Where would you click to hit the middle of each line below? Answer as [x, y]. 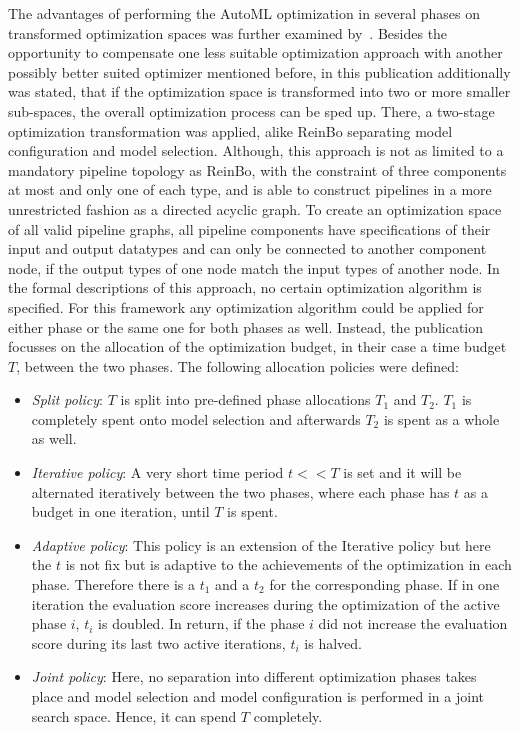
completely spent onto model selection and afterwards [196, 418]
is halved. [333, 642]
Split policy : [67, 399]
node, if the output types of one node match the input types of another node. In [254, 267]
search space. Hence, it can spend [134, 715]
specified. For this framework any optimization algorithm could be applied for [246, 306]
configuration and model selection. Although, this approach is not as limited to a [256, 150]
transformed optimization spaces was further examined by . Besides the [228, 32]
